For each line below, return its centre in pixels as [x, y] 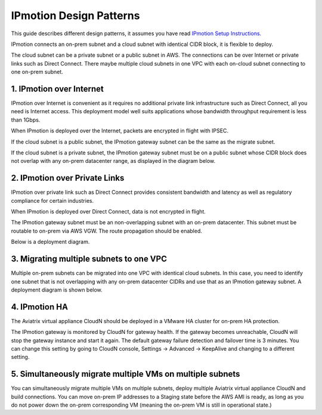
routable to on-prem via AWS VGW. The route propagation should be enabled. [107, 231]
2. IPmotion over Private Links [68, 178]
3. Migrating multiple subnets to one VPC [89, 259]
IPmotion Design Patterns [75, 16]
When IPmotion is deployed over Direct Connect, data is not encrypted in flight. [108, 212]
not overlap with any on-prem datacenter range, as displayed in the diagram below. [113, 161]
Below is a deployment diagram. [50, 242]
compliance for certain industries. [52, 200]
